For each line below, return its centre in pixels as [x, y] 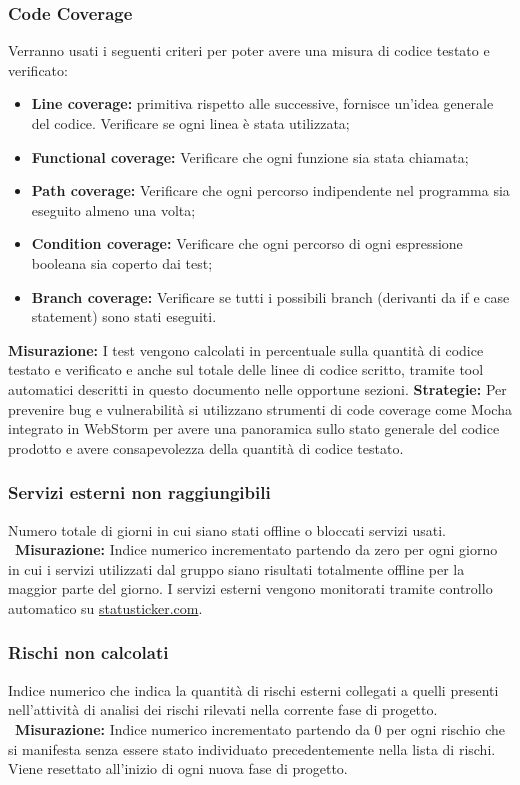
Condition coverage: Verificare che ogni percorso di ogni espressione [247, 243]
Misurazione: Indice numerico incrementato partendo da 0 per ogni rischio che [260, 728]
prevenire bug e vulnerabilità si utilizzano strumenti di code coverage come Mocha [260, 408]
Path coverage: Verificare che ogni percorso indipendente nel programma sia [270, 190]
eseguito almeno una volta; [113, 209]
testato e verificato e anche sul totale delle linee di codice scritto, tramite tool [246, 369]
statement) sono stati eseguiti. [124, 316]
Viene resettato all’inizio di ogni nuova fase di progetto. [178, 768]
